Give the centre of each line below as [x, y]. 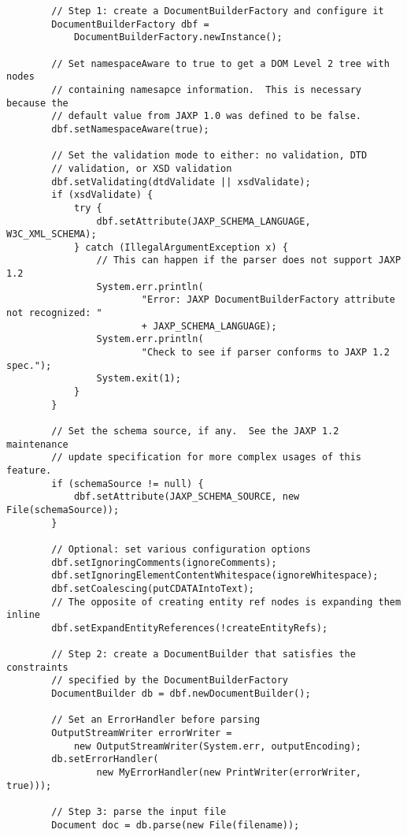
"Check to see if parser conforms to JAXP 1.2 [265, 353]
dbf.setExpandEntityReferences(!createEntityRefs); [190, 628]
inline [23, 615]
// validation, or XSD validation [142, 168]
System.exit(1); [139, 379]
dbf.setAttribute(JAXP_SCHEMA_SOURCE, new [187, 497]
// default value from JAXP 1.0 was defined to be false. [207, 116]
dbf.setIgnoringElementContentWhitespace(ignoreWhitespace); [215, 576]
